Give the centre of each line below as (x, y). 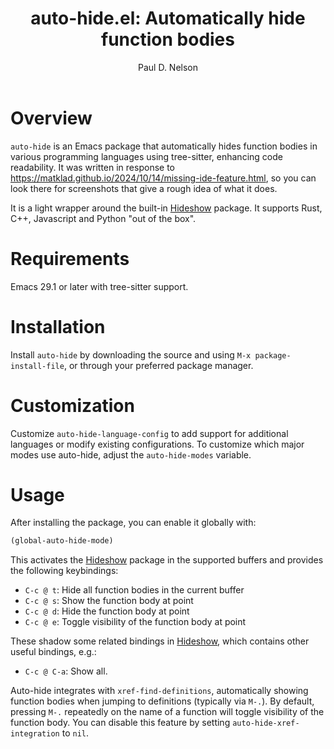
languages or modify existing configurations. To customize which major (157, 444)
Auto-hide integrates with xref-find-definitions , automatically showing (159, 691)
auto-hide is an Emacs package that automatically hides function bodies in (164, 146)
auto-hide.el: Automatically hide (168, 18)
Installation (58, 326)
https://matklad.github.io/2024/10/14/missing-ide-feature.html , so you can (163, 178)
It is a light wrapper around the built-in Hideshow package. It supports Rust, (166, 208)
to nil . (75, 733)
